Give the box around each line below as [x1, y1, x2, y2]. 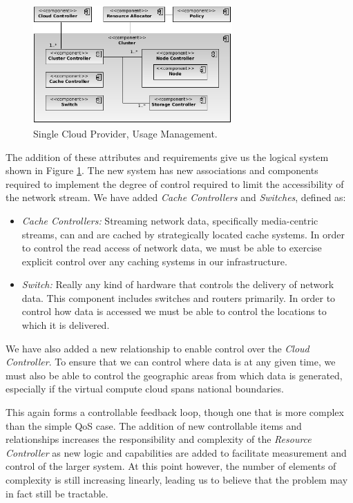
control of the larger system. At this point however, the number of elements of [6, 459, 336, 473]
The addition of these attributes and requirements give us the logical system [6, 149, 329, 164]
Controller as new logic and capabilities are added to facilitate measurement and [6, 445, 347, 459]
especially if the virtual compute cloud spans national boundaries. [6, 381, 284, 396]
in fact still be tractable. [6, 486, 108, 500]
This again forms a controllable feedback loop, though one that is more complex [6, 405, 344, 419]
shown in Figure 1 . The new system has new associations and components [6, 163, 318, 178]
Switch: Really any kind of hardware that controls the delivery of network [21, 277, 334, 292]
